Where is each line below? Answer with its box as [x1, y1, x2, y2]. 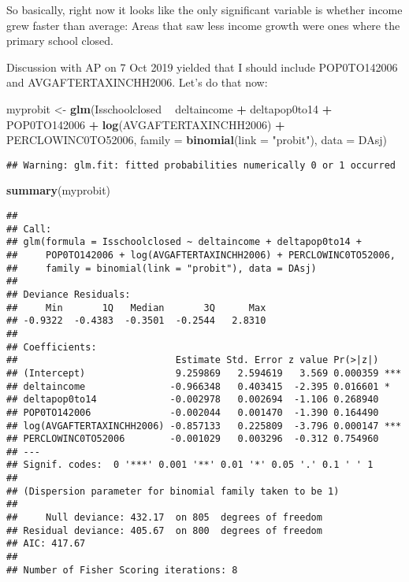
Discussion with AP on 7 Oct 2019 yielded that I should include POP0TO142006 [6, 58, 398, 75]
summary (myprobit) [6, 182, 111, 198]
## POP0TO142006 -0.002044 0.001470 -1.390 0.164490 [6, 406, 379, 418]
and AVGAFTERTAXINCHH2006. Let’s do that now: [6, 74, 268, 91]
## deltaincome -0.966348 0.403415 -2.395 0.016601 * [6, 380, 390, 392]
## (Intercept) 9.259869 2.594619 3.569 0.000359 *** [6, 367, 402, 379]
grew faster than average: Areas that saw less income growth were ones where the [6, 17, 400, 33]
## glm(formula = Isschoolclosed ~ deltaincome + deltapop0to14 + [6, 236, 363, 248]
